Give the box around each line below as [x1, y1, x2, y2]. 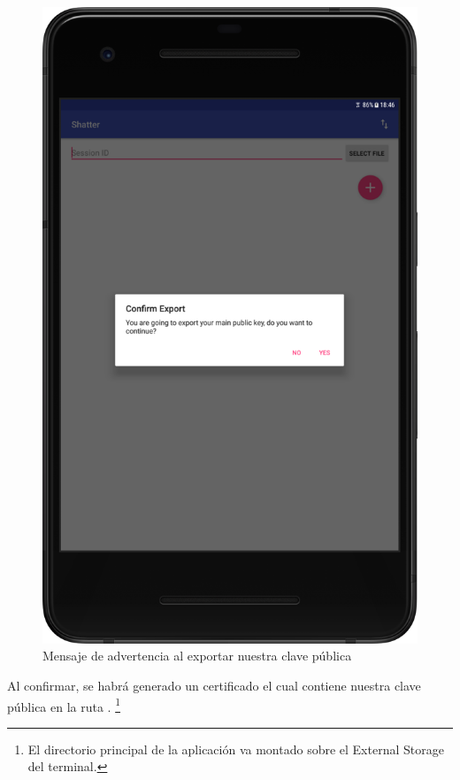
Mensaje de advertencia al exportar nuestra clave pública [42, 646, 352, 665]
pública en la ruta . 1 [7, 694, 121, 715]
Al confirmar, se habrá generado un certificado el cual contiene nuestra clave [7, 676, 421, 695]
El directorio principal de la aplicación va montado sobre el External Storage [27, 739, 444, 758]
